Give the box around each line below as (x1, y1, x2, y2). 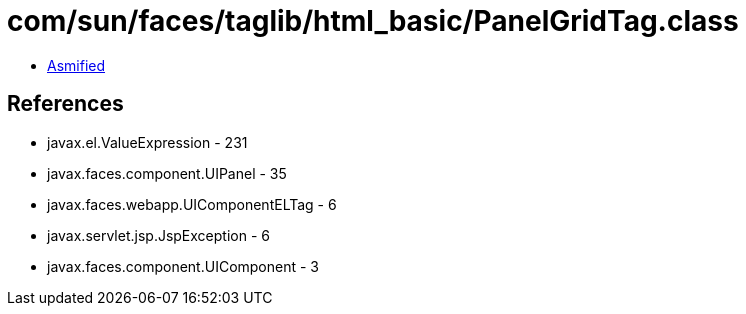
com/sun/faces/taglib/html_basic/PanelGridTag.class (7, 4, 739, 38)
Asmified (47, 56, 106, 74)
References (7, 91, 124, 117)
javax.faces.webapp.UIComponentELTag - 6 (47, 195, 337, 213)
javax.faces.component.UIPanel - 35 (47, 164, 287, 182)
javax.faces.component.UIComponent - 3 (47, 257, 320, 275)
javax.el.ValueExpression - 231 (47, 133, 248, 151)
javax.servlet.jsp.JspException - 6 (47, 226, 270, 244)
